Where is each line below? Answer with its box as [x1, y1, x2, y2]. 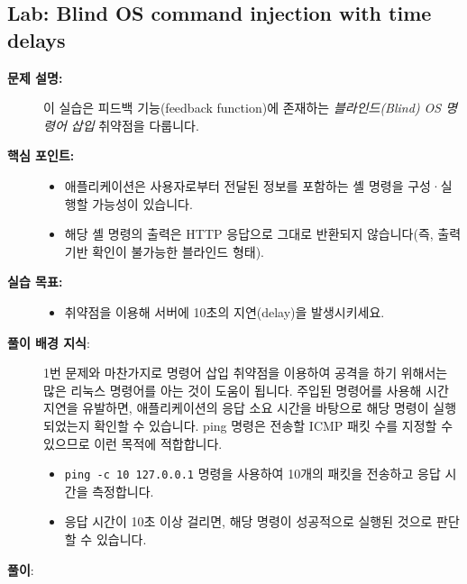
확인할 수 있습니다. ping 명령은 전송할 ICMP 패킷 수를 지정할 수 [94, 415, 453, 434]
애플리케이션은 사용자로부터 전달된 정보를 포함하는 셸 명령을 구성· [64, 176, 441, 195]
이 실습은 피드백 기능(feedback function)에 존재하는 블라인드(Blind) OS [43, 98, 442, 117]
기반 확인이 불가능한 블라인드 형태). [64, 242, 264, 260]
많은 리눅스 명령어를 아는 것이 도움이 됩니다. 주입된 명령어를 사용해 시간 [43, 380, 449, 399]
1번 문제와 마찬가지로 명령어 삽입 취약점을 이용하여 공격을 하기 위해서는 [43, 363, 448, 382]
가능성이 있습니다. [92, 194, 193, 213]
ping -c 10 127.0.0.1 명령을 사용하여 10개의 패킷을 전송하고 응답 [64, 464, 441, 483]
